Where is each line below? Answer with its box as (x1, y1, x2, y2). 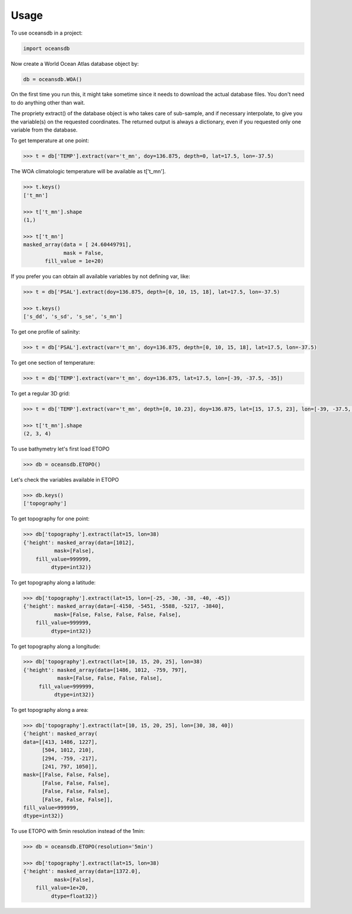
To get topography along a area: (11, 707, 89, 714)
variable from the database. (11, 126, 78, 133)
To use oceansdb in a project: (11, 29, 83, 36)
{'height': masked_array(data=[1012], (23, 539, 135, 546)
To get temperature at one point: (11, 137, 89, 144)
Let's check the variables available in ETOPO (11, 476, 119, 483)
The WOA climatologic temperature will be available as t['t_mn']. (11, 168, 166, 175)
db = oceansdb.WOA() (23, 76, 82, 82)
